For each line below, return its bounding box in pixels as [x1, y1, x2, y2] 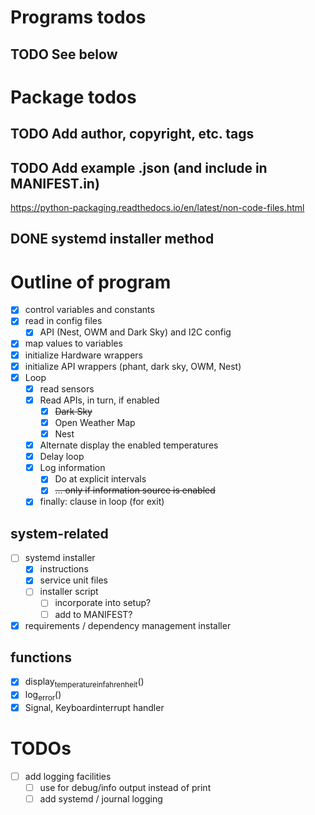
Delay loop [39, 451, 85, 463]
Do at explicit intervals [54, 473, 147, 485]
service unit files [39, 574, 108, 586]
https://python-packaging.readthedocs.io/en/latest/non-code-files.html [10, 201, 305, 213]
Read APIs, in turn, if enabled [39, 394, 160, 406]
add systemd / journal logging [39, 793, 163, 805]
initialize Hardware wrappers [24, 349, 143, 361]
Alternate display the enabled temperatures [39, 439, 219, 451]
